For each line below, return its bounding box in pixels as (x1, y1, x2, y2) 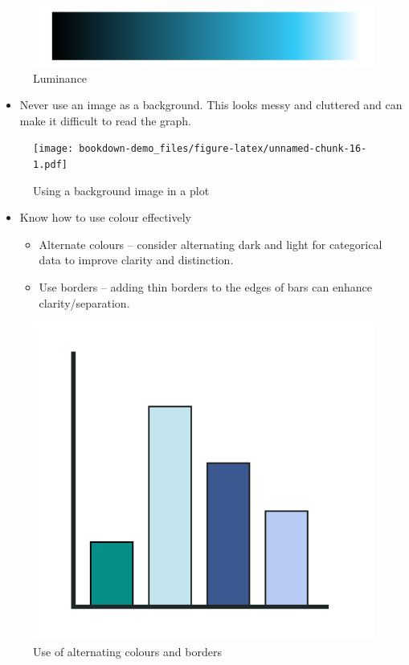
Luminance (33, 69, 88, 86)
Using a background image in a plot (33, 182, 210, 198)
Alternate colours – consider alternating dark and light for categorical (39, 235, 382, 252)
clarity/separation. (39, 294, 130, 311)
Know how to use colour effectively (19, 209, 191, 226)
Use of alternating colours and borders (33, 643, 222, 659)
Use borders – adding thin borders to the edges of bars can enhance (39, 279, 372, 295)
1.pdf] (33, 158, 67, 170)
